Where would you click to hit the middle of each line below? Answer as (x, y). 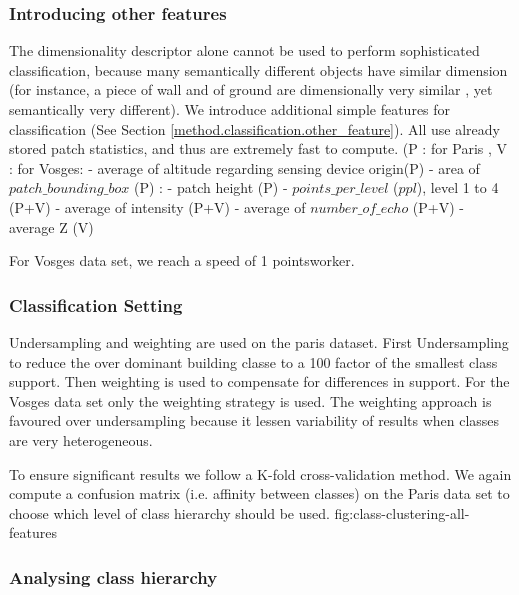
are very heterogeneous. (81, 439)
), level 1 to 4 (457, 187)
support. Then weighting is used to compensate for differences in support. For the (259, 381)
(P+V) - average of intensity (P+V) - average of (157, 206)
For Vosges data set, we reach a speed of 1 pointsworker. (182, 260)
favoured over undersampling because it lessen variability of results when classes (254, 420)
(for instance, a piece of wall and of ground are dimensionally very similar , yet (251, 89)
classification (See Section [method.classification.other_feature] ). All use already (254, 128)
